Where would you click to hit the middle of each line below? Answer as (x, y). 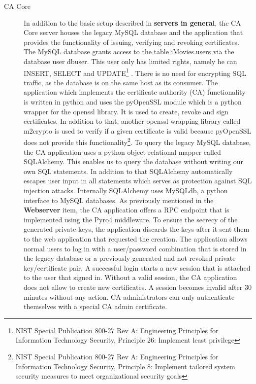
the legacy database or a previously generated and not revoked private (130, 258)
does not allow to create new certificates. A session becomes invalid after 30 (138, 287)
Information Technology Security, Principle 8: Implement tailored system (125, 366)
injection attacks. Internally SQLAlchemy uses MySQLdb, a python (126, 190)
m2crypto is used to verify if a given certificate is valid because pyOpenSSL (138, 130)
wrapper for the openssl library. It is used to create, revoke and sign (126, 111)
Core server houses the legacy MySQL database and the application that (133, 32)
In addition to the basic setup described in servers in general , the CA (132, 22)
